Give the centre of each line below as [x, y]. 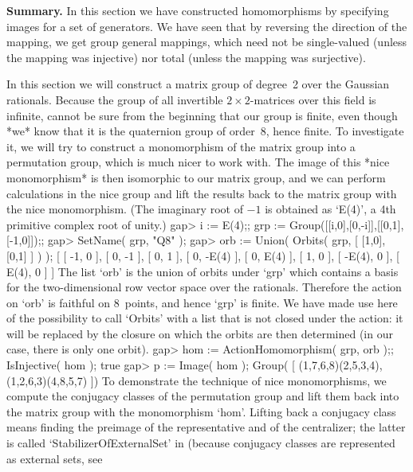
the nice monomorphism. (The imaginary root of [125, 209]
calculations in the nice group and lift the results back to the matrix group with [202, 193]
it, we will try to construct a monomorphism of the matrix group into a [181, 146]
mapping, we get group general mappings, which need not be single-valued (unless [207, 42]
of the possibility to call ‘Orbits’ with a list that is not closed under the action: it [205, 318]
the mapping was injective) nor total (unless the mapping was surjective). [186, 57]
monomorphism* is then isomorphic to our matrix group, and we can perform [196, 177]
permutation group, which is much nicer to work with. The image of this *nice [198, 162]
